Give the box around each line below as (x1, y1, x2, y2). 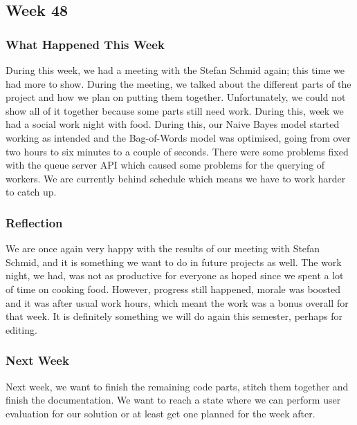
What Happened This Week (6, 35, 165, 53)
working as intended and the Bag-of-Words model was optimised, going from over (6, 130, 351, 144)
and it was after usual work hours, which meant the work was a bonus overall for (6, 295, 349, 310)
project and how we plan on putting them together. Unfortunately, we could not (6, 90, 346, 104)
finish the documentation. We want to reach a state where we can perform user (6, 393, 341, 407)
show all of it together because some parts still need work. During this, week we (6, 103, 344, 117)
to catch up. (6, 185, 57, 199)
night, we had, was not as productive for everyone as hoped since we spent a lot (6, 268, 344, 283)
